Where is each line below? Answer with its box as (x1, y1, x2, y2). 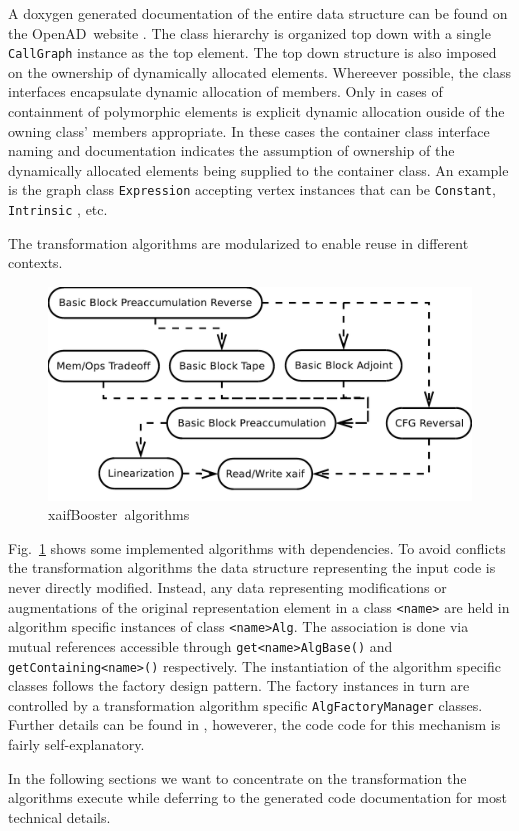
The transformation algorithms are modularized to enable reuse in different (8, 232, 469, 253)
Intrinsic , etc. (8, 199, 108, 220)
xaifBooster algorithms (48, 504, 190, 525)
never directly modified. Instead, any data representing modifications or (8, 576, 447, 597)
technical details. (8, 806, 111, 827)
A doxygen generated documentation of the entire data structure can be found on (8, 3, 508, 23)
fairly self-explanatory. (8, 734, 145, 754)
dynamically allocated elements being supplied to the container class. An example (8, 159, 509, 180)
